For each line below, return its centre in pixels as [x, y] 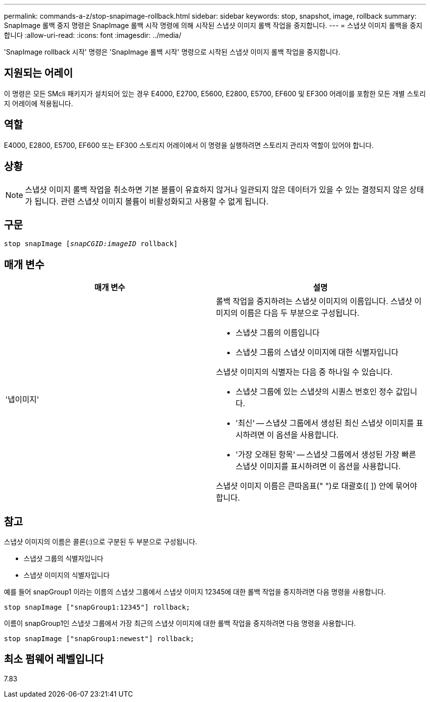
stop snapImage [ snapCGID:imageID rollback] [91, 244]
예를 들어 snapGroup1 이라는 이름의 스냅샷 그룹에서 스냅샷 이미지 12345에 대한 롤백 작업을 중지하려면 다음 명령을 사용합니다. [195, 592]
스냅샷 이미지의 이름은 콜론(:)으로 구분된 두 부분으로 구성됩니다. [101, 542]
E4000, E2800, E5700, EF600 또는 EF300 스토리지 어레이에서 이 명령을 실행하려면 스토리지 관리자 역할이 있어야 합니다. [189, 145]
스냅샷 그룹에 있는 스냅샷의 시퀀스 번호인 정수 [315, 392]
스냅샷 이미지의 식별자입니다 [67, 575]
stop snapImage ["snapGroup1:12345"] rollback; [97, 607]
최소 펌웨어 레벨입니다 [54, 659]
